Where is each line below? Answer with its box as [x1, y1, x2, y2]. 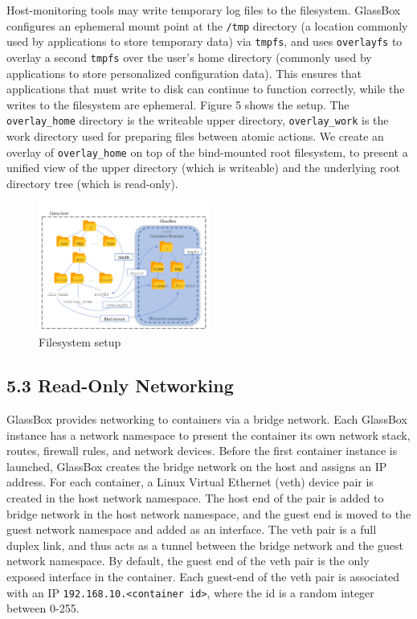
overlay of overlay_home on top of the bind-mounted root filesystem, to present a [6, 143, 408, 160]
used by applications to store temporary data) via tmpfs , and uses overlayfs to [6, 33, 403, 50]
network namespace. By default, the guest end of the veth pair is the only [6, 552, 370, 569]
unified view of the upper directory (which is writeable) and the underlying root [6, 159, 400, 176]
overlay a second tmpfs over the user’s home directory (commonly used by [6, 48, 372, 65]
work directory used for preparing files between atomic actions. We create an [6, 128, 384, 144]
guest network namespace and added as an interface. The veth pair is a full [6, 521, 377, 538]
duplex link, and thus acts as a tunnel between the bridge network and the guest [6, 536, 403, 553]
